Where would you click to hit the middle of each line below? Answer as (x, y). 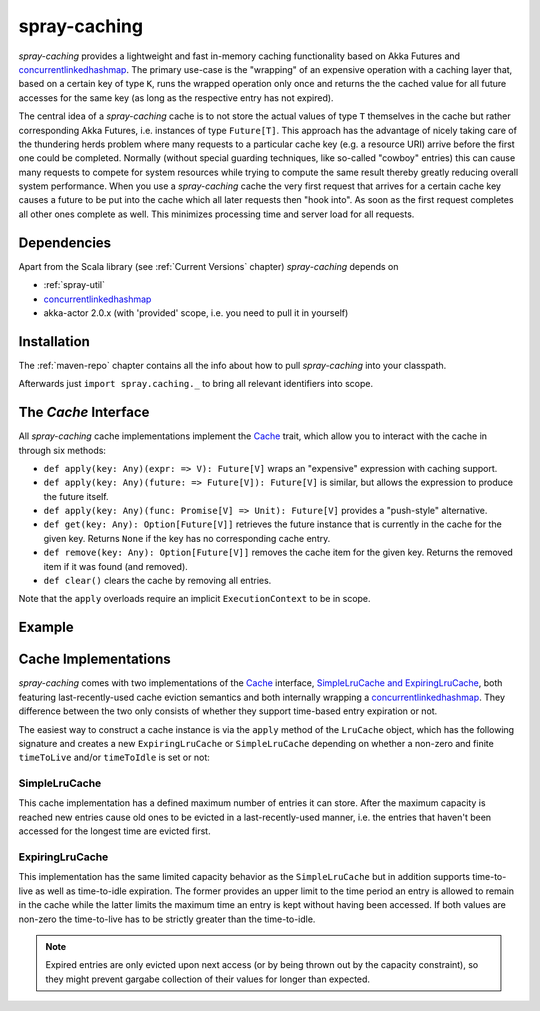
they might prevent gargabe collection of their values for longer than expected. (207, 979)
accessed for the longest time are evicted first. (114, 831)
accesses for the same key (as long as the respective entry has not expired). (176, 97)
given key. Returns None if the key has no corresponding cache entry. (187, 538)
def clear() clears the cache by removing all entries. (157, 581)
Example (46, 627)
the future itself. (76, 496)
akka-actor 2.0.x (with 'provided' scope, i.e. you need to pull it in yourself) (196, 312)
